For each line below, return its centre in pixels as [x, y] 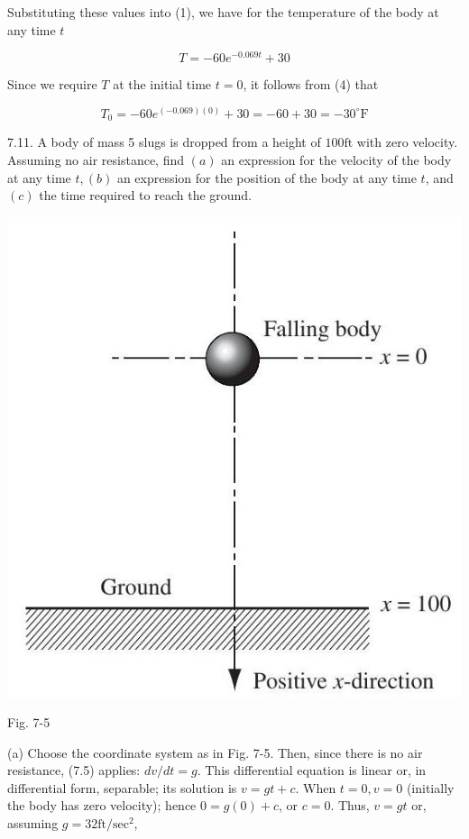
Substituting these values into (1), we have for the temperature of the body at [223, 12]
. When [316, 787]
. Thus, [350, 805]
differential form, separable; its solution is [122, 787]
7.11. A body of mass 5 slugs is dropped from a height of [164, 142]
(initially [430, 787]
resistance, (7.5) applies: [74, 770]
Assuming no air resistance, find [96, 159]
